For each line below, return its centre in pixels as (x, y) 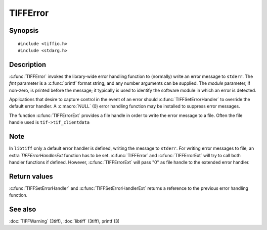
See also (23, 209)
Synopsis (24, 30)
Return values (31, 176)
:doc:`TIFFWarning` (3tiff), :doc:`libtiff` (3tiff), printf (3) (64, 221)
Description (28, 64)
